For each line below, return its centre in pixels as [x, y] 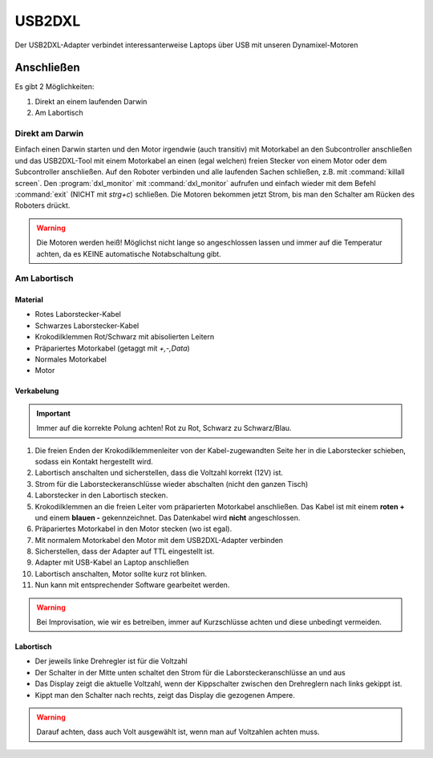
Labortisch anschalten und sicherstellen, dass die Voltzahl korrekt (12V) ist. [159, 472]
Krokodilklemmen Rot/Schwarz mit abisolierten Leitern [125, 337]
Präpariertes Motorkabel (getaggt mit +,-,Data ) [112, 348]
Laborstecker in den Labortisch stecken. [101, 495]
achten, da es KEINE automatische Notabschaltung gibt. [129, 253]
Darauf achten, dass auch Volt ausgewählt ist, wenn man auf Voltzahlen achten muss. [178, 732]
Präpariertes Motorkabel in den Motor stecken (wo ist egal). [134, 529]
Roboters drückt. [42, 205]
